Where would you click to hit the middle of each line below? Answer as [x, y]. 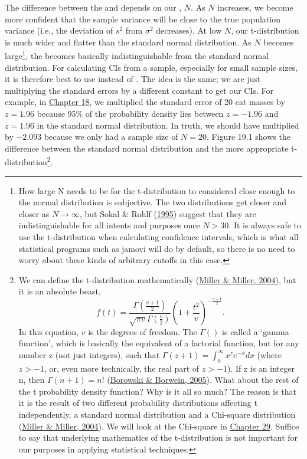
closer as [34, 213]
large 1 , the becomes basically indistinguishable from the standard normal [137, 55]
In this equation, [49, 331]
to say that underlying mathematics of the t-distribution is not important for [158, 437]
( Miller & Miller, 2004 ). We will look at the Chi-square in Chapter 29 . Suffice [159, 426]
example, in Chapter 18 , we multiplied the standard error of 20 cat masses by [145, 102]
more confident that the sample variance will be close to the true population [143, 19]
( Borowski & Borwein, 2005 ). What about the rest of [203, 380]
